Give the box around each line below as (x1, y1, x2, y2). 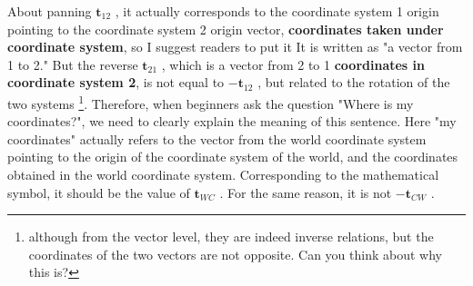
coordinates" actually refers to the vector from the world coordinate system (7, 129, 427, 148)
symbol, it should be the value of (7, 182, 190, 202)
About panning (7, 2, 92, 20)
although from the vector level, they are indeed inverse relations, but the (28, 227, 434, 246)
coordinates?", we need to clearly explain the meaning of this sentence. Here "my (7, 112, 457, 131)
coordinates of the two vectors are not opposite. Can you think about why (28, 244, 442, 263)
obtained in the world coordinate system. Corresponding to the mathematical (7, 165, 439, 183)
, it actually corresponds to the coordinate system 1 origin (115, 2, 439, 20)
